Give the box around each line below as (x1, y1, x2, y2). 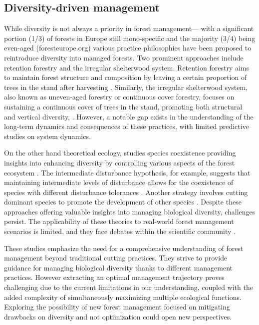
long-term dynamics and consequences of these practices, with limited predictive (4, 121, 249, 131)
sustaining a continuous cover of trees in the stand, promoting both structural (4, 101, 243, 111)
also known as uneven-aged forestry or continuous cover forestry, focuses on (4, 91, 235, 102)
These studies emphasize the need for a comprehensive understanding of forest (4, 242, 244, 253)
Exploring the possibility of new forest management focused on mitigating (4, 301, 230, 312)
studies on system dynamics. (4, 130, 91, 141)
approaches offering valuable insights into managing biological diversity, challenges (4, 206, 256, 216)
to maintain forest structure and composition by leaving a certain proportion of (4, 72, 247, 82)
